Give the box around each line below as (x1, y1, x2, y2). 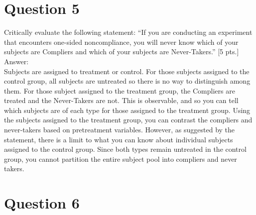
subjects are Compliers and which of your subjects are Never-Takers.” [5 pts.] (4, 46, 239, 57)
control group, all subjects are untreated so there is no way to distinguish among (4, 76, 251, 86)
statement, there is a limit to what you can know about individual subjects (4, 134, 233, 144)
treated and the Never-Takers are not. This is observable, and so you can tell (4, 95, 239, 106)
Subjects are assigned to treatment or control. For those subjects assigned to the (4, 66, 250, 76)
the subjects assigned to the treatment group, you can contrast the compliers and (4, 114, 253, 125)
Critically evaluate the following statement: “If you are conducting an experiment (4, 27, 253, 37)
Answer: (4, 56, 29, 66)
